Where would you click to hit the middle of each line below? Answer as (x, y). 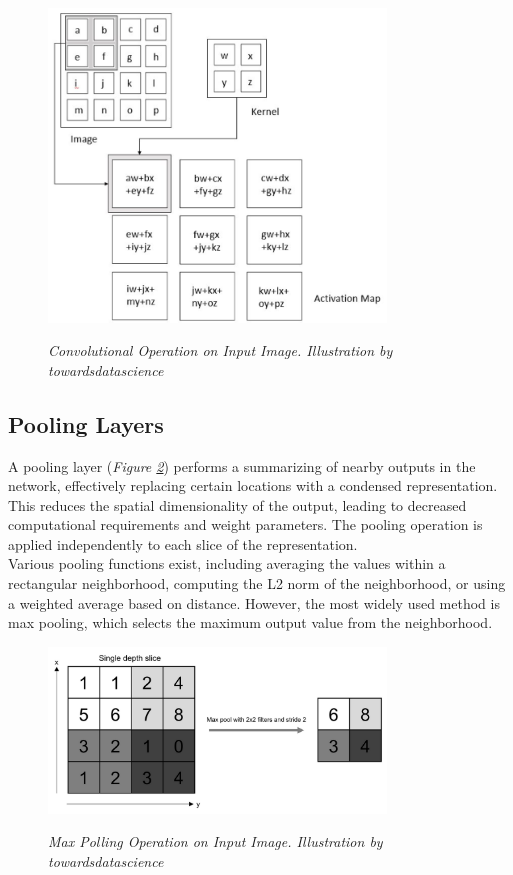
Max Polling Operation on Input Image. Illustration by (215, 841)
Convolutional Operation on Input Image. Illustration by (220, 350)
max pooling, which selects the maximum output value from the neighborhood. (250, 622)
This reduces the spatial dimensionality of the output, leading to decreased (237, 504)
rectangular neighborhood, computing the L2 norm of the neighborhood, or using (257, 583)
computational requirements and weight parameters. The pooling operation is (245, 524)
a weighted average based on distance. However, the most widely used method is (254, 602)
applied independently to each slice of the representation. (183, 543)
